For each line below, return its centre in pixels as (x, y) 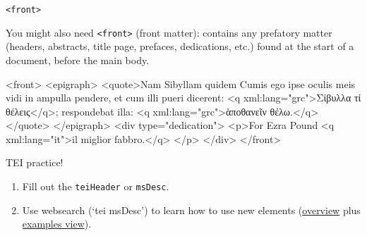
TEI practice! (35, 162)
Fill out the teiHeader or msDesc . (96, 186)
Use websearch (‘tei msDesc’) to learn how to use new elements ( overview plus (191, 210)
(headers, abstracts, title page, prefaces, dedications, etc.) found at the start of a (180, 46)
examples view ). (57, 224)
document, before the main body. (78, 60)
